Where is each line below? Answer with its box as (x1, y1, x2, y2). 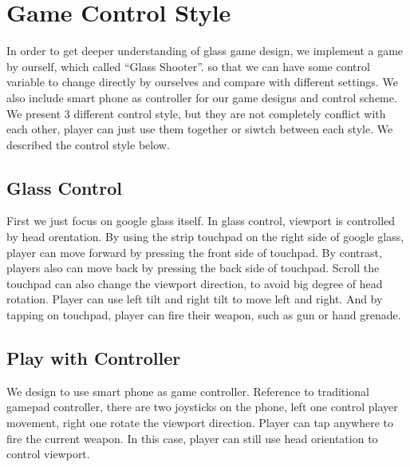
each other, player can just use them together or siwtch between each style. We (6, 121, 393, 137)
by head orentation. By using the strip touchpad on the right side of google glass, (6, 228, 404, 245)
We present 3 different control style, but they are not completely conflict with (6, 105, 386, 121)
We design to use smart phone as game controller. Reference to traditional (6, 382, 369, 399)
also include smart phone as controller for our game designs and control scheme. (6, 89, 397, 105)
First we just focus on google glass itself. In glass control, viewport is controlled (6, 212, 396, 229)
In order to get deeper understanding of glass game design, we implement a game (6, 42, 404, 59)
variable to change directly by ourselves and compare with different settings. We (6, 73, 398, 90)
